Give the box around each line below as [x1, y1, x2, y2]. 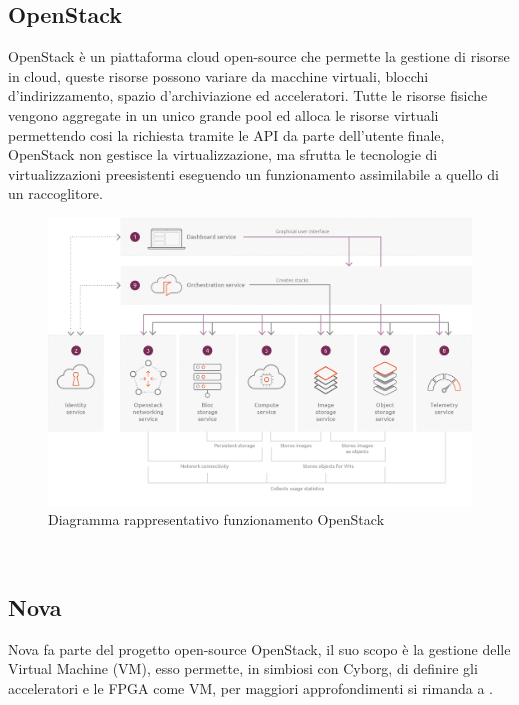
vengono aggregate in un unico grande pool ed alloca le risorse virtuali [8, 104, 439, 125]
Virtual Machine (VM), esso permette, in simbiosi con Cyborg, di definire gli [8, 658, 478, 679]
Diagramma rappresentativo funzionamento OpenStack [48, 509, 385, 530]
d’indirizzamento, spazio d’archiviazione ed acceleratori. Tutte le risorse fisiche [8, 85, 488, 106]
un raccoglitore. [8, 183, 103, 204]
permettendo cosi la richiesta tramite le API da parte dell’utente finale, [8, 124, 445, 145]
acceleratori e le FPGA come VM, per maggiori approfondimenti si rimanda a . [8, 677, 493, 698]
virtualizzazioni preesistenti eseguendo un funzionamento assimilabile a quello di [8, 163, 499, 184]
